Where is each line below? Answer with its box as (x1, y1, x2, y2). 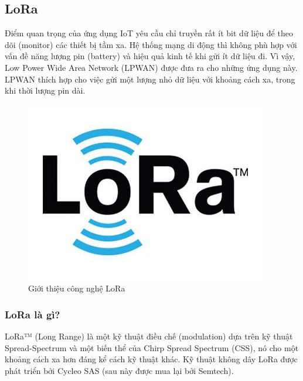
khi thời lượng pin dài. (5, 84, 86, 97)
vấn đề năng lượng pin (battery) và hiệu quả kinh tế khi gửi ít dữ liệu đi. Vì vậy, (5, 50, 295, 62)
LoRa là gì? (5, 307, 60, 321)
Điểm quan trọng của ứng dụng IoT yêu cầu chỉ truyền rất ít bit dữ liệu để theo (5, 27, 293, 39)
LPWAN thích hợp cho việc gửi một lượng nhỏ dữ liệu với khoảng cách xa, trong (5, 73, 295, 85)
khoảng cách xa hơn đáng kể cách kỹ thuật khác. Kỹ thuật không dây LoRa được (5, 353, 298, 365)
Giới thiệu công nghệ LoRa (28, 282, 125, 294)
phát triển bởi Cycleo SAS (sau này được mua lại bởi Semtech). (5, 364, 234, 376)
